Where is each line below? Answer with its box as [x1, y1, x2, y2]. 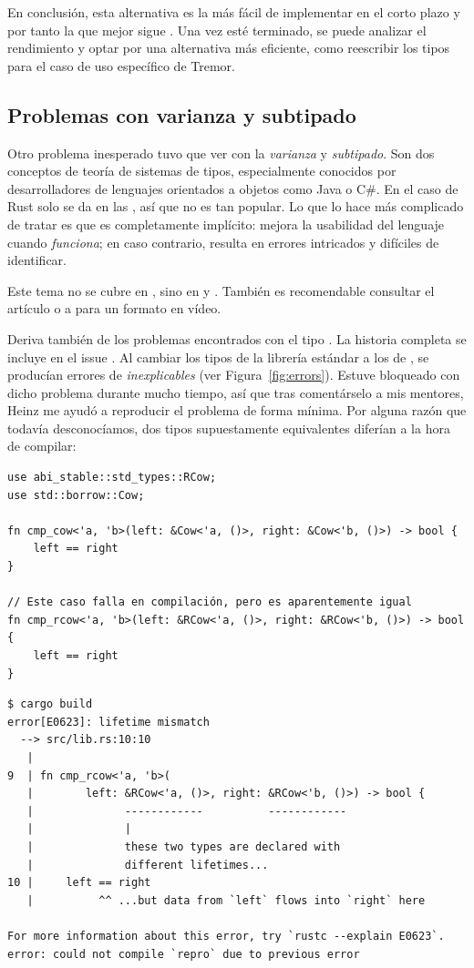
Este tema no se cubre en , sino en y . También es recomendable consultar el [7, 280, 435, 300]
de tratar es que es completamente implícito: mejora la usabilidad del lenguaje [7, 214, 445, 233]
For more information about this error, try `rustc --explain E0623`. [7, 929, 445, 943]
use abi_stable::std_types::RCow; [7, 471, 217, 484]
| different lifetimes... [26, 858, 269, 871]
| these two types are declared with [26, 840, 341, 853]
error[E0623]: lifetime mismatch [7, 715, 210, 729]
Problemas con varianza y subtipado [7, 100, 356, 128]
